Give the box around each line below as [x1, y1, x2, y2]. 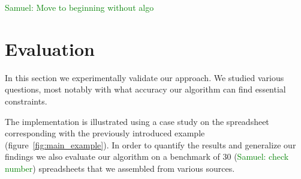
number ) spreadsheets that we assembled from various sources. [5, 162, 235, 174]
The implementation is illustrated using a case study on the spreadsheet [5, 115, 269, 127]
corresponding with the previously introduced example [5, 127, 205, 139]
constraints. [5, 94, 47, 107]
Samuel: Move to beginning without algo [5, 1, 154, 13]
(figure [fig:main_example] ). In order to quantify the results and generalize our [5, 138, 296, 151]
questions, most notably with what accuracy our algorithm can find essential [5, 83, 286, 96]
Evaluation [5, 36, 95, 61]
